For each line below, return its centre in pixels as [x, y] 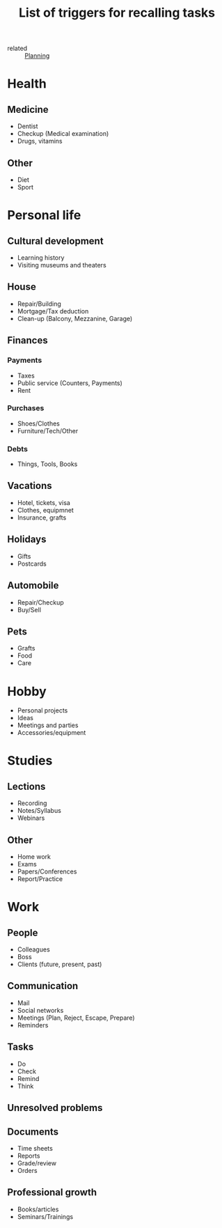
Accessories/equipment [51, 733]
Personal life [44, 216]
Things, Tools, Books [47, 464]
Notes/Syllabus [39, 811]
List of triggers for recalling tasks [117, 13]
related [17, 48]
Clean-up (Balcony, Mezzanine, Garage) [75, 318]
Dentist [27, 126]
